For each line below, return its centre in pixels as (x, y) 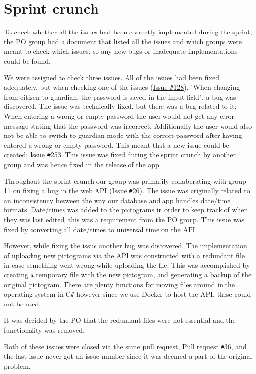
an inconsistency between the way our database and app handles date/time (117, 200)
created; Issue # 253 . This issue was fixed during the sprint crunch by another (120, 154)
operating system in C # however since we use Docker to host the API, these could (128, 294)
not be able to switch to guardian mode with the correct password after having (123, 135)
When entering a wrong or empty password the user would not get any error (119, 116)
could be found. (27, 60)
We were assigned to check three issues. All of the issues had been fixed (112, 77)
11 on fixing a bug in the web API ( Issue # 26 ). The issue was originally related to (127, 190)
